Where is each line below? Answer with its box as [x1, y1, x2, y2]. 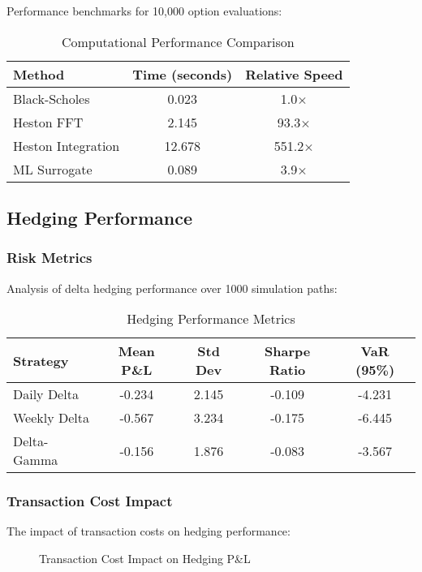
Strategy [13, 351, 69, 370]
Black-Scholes [13, 88, 90, 108]
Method [13, 64, 65, 84]
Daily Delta [13, 385, 79, 404]
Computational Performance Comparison [61, 32, 295, 51]
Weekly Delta [13, 408, 90, 428]
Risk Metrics [6, 247, 93, 268]
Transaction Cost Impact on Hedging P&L [39, 550, 251, 566]
